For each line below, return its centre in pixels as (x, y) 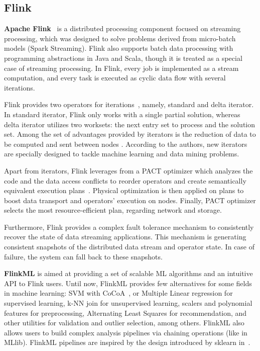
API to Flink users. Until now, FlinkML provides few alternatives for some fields (128, 283)
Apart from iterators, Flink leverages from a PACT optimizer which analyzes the (128, 170)
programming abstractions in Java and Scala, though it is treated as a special (123, 58)
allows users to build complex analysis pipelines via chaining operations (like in (126, 332)
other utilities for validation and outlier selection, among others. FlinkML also (124, 323)
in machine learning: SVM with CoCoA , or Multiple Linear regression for (118, 293)
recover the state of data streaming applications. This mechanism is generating (125, 237)
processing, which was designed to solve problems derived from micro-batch (120, 38)
